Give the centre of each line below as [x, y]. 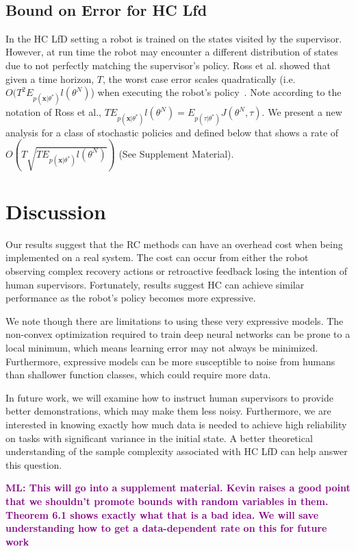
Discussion [56, 211]
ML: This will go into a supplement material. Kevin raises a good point [178, 488]
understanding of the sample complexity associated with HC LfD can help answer [177, 451]
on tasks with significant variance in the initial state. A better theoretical [159, 438]
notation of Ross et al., [53, 112]
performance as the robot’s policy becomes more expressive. [131, 298]
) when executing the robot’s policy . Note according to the [216, 92]
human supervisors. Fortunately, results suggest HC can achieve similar [155, 284]
